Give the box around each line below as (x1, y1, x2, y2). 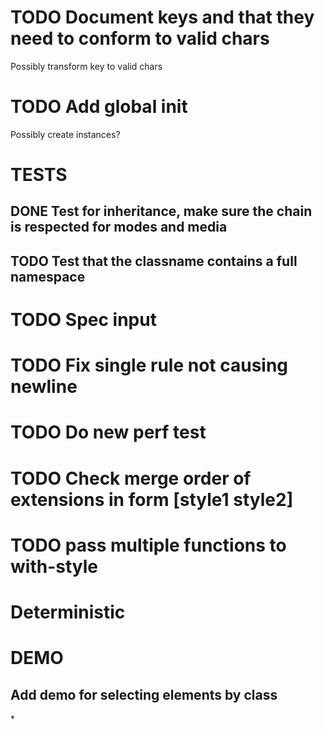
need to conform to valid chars (10, 27, 270, 50)
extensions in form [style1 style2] (10, 488, 294, 511)
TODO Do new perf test (10, 421, 207, 444)
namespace (10, 268, 86, 285)
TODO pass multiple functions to (10, 534, 287, 556)
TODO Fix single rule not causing (10, 354, 289, 377)
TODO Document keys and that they (10, 6, 315, 29)
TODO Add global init (10, 96, 188, 118)
